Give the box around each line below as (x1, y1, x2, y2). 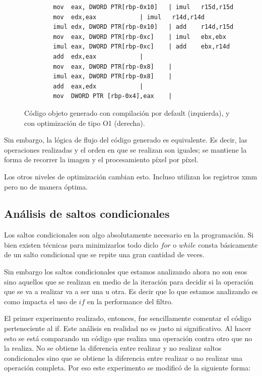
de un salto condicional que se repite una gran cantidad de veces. (4, 249, 205, 260)
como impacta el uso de (4, 296, 77, 306)
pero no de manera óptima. (4, 181, 88, 192)
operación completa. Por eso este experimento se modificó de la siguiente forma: (4, 362, 251, 373)
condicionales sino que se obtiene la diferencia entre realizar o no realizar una (4, 352, 242, 363)
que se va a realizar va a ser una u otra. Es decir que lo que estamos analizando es (4, 286, 258, 297)
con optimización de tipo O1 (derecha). (24, 117, 145, 128)
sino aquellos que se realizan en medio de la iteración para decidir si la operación (4, 276, 253, 287)
